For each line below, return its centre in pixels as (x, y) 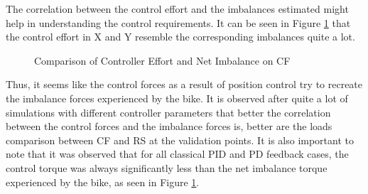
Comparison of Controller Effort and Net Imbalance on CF (162, 60)
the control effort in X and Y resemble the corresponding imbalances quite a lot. (180, 37)
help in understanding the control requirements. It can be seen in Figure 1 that (178, 22)
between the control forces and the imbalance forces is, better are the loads (169, 126)
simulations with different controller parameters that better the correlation (168, 112)
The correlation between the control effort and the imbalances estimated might (177, 9)
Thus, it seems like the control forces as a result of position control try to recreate (184, 84)
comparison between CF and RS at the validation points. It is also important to (180, 140)
